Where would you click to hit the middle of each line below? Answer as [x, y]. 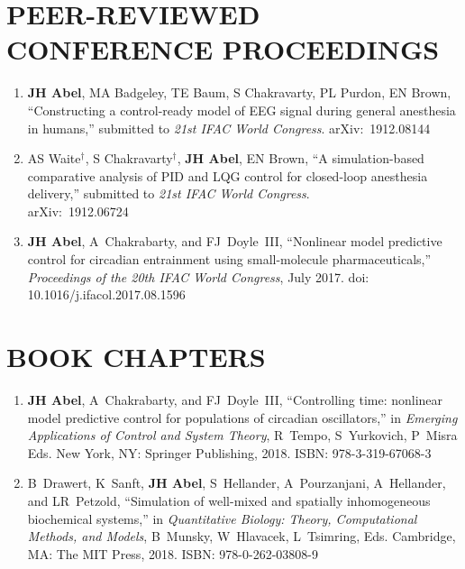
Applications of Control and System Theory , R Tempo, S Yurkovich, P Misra [242, 435]
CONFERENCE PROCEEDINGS [223, 49]
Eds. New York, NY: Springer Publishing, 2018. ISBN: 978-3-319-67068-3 [229, 452]
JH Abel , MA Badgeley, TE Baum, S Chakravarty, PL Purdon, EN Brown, [239, 92]
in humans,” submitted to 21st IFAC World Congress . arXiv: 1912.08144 [229, 128]
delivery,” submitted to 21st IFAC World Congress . [169, 193]
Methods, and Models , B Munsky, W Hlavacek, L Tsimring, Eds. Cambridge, [242, 536]
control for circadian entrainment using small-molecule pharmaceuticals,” [229, 259]
